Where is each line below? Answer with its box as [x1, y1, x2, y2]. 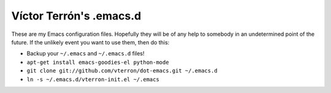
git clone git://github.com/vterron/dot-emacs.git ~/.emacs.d [26, 67, 218, 74]
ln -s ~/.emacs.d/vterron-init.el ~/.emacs [26, 76, 159, 83]
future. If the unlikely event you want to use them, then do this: [11, 38, 170, 46]
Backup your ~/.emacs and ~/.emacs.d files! [26, 50, 145, 57]
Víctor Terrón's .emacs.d [11, 9, 142, 22]
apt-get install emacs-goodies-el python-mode [26, 58, 169, 66]
